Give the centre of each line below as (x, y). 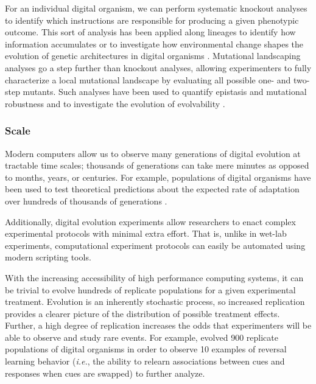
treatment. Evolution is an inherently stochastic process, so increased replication (155, 302)
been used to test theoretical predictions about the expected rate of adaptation (152, 189)
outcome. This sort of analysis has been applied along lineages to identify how (150, 32)
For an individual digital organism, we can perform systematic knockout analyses (156, 8)
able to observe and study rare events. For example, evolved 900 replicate (142, 337)
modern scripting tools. (48, 257)
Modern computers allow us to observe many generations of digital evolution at (153, 153)
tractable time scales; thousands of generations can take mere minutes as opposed (157, 165)
